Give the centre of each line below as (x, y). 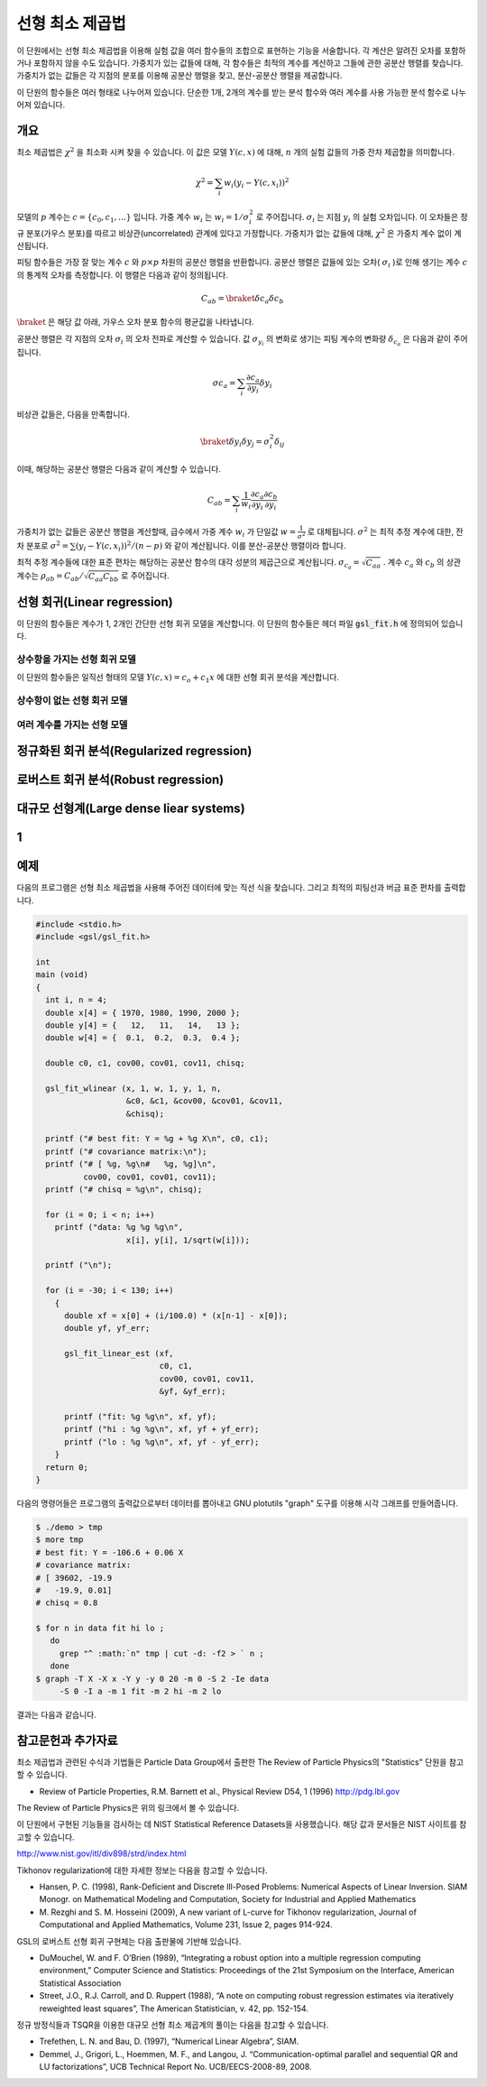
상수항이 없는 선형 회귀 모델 (72, 701)
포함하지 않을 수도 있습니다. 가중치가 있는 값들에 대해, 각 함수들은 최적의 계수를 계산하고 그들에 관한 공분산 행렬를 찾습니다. (248, 62)
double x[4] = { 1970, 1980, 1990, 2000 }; (143, 1012)
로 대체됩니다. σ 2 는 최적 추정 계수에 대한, (381, 531)
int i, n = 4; (77, 1000)
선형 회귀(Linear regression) (95, 601)
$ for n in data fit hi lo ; (100, 1628)
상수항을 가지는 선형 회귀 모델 (77, 659)
